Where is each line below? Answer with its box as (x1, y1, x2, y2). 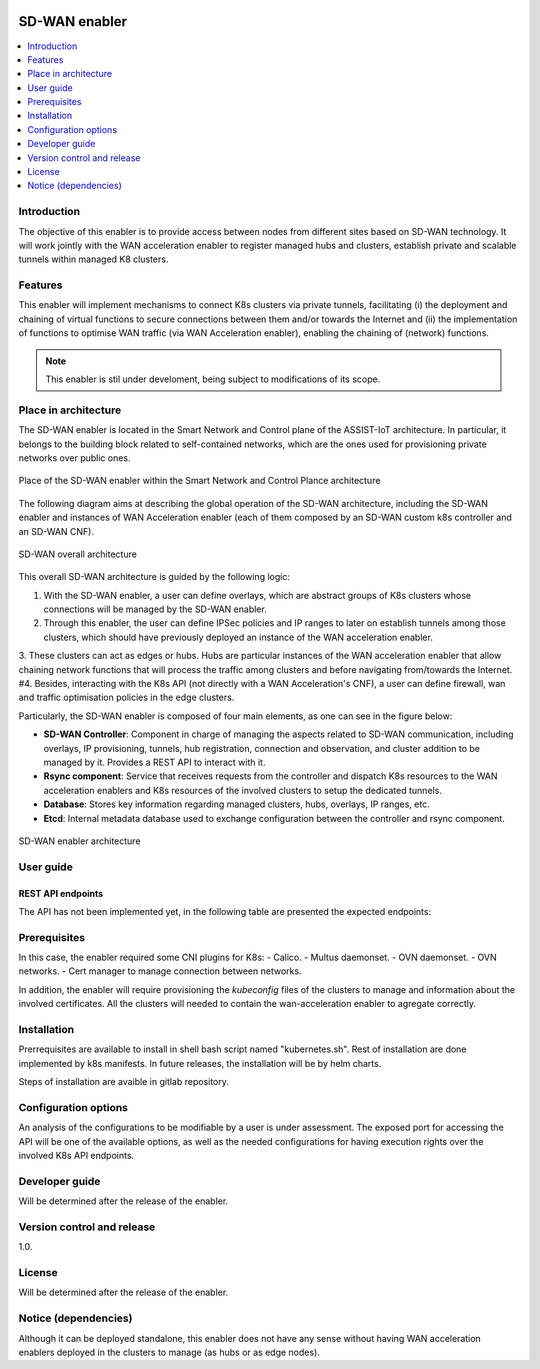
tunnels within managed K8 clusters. (18, 253, 169, 265)
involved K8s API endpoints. (18, 1150, 135, 1162)
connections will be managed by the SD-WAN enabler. (43, 603, 267, 615)
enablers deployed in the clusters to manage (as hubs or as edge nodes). (18, 1346, 320, 1359)
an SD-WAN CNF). (18, 525, 95, 537)
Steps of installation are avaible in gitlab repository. (18, 1076, 230, 1088)
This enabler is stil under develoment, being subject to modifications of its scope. (45, 373, 381, 385)
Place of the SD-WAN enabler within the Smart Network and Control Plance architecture (18, 475, 381, 487)
